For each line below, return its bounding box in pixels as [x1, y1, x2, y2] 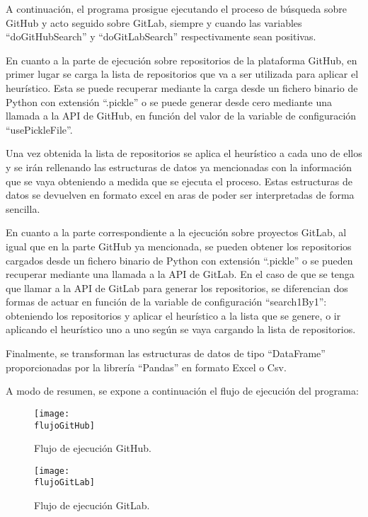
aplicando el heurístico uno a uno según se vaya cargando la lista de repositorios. [6, 322, 356, 337]
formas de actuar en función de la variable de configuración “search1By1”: [6, 294, 327, 309]
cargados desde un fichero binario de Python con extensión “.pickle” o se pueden [6, 252, 353, 267]
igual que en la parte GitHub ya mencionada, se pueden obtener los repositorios [6, 238, 352, 253]
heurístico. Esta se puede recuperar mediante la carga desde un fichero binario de [6, 80, 358, 95]
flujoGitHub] [34, 420, 95, 431]
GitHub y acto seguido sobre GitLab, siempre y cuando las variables [6, 15, 302, 30]
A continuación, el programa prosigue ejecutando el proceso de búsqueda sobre [6, 1, 347, 16]
